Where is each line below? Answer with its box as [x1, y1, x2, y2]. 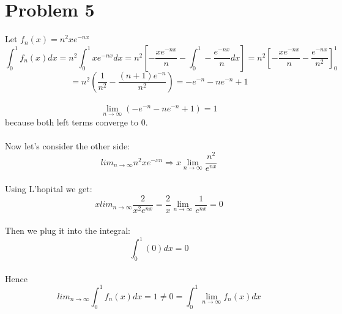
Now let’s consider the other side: [5, 139, 130, 152]
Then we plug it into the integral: [5, 224, 130, 237]
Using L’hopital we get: [5, 182, 92, 195]
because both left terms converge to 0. [5, 115, 148, 128]
